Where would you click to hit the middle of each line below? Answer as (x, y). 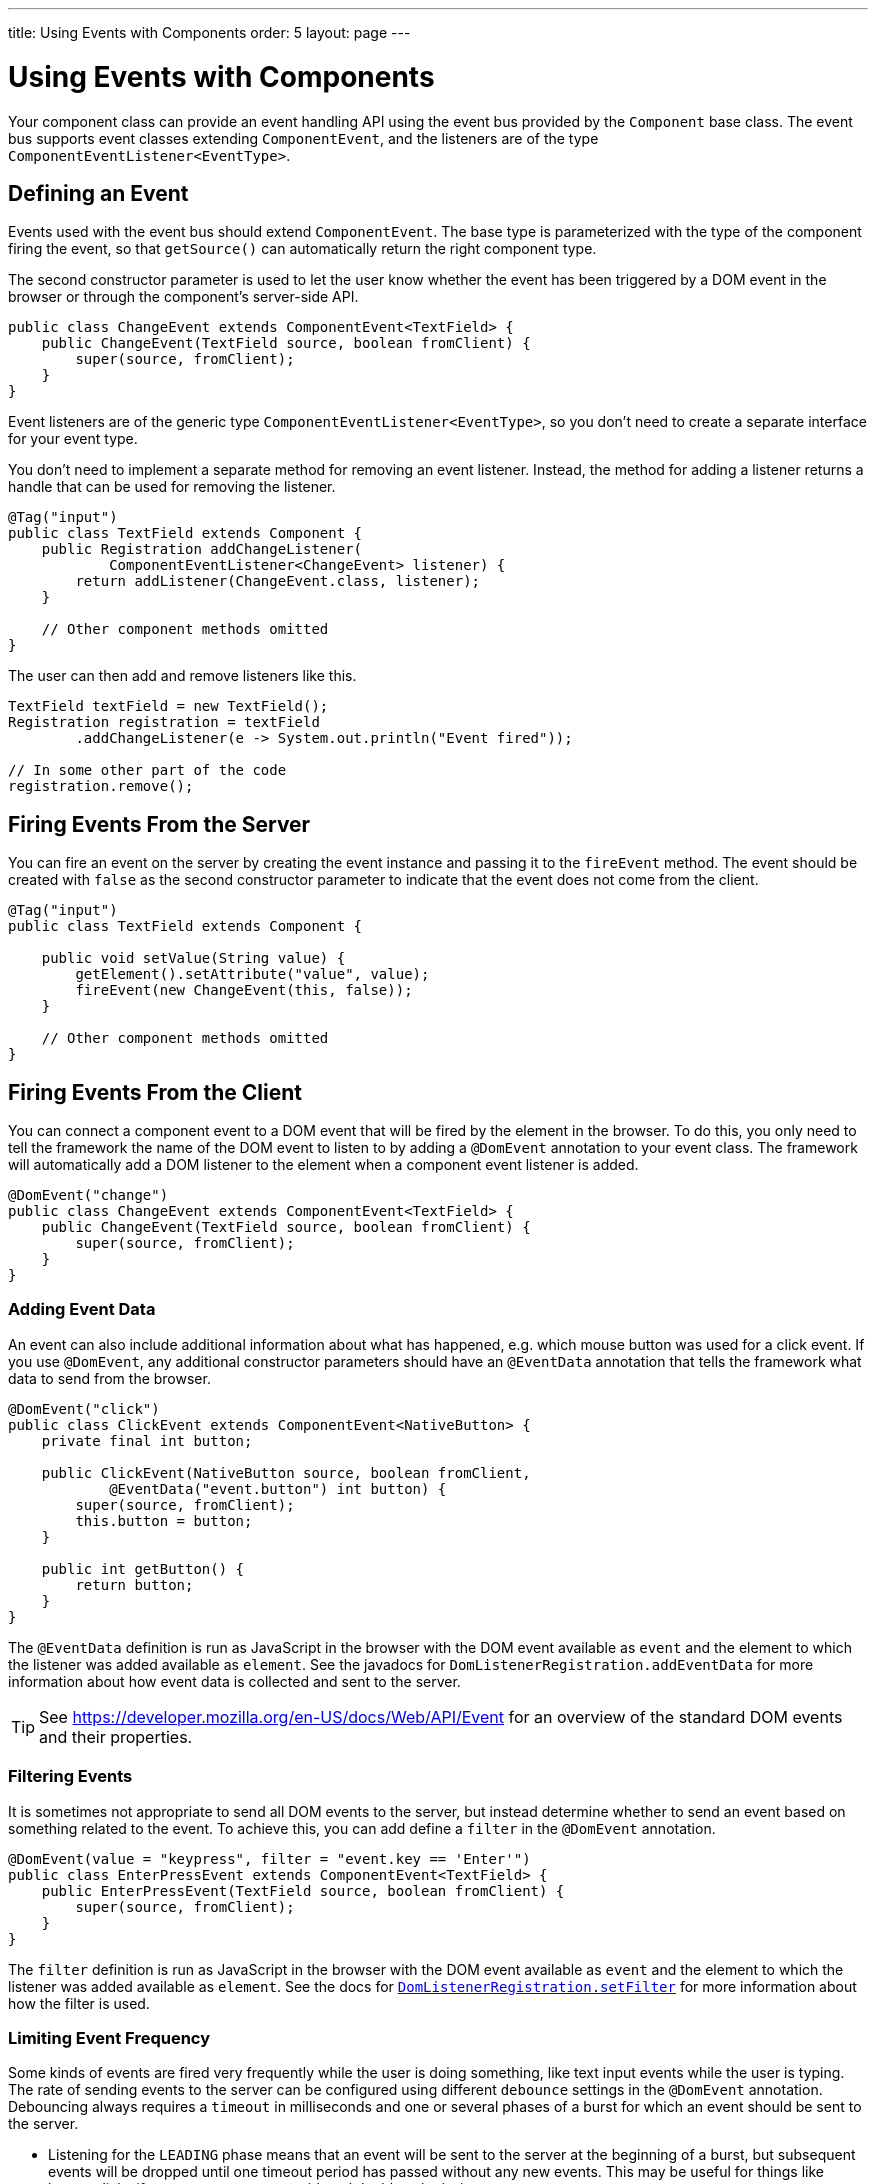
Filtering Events (70, 1776)
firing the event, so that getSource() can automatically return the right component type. (302, 249)
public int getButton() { (143, 1568)
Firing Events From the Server (159, 824)
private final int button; (147, 1440)
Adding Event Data (82, 1309)
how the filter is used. (79, 2003)
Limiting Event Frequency (109, 2037)
